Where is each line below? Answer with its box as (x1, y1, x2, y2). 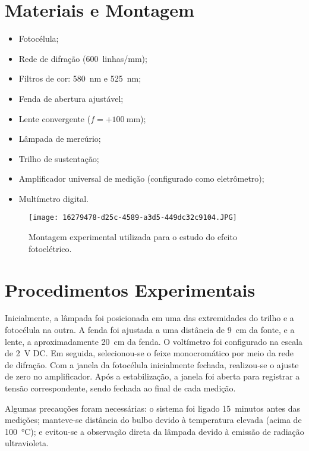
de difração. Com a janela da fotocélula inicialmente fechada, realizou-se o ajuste (5, 358, 299, 371)
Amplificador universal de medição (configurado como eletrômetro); (18, 172, 264, 185)
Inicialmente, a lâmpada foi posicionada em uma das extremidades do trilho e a (5, 312, 294, 324)
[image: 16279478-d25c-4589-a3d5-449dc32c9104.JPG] (29, 213, 237, 222)
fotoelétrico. (29, 242, 72, 254)
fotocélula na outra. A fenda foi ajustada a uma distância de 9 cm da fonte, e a (5, 324, 295, 336)
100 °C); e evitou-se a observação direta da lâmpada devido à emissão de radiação (5, 425, 304, 437)
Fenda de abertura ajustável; (18, 92, 124, 104)
